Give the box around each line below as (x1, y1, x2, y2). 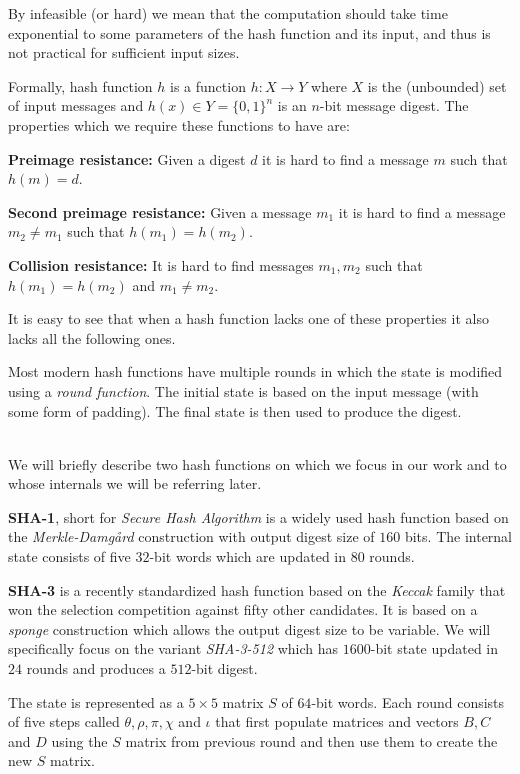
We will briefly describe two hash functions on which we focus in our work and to (8, 453, 507, 474)
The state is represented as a (8, 691, 184, 712)
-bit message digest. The (319, 95, 469, 116)
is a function (170, 75, 246, 96)
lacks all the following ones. (8, 327, 176, 348)
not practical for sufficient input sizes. (8, 42, 240, 63)
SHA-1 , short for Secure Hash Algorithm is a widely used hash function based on (8, 506, 509, 527)
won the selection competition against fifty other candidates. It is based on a (8, 599, 478, 620)
